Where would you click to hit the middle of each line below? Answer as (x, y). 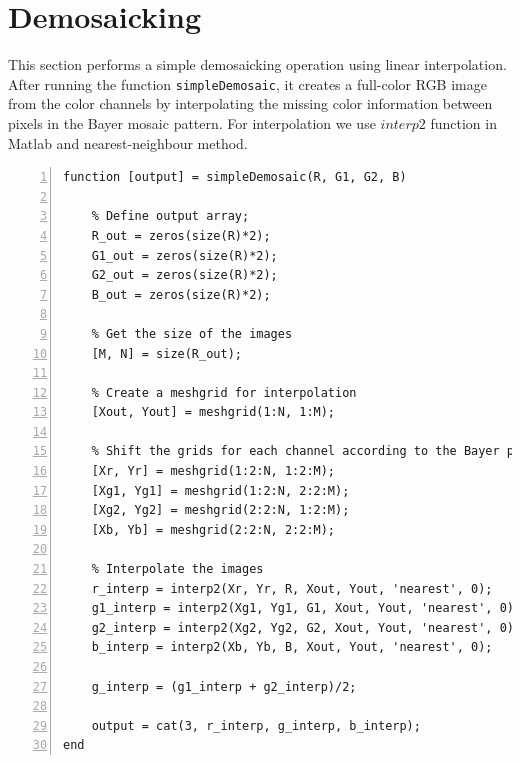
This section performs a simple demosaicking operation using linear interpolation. (257, 64)
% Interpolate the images (177, 569)
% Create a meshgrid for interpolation (224, 392)
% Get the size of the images (192, 333)
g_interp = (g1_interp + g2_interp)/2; (224, 686)
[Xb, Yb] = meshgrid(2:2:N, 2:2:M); (213, 529)
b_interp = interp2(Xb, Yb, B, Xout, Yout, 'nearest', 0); (292, 647)
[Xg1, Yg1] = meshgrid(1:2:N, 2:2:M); (220, 490)
